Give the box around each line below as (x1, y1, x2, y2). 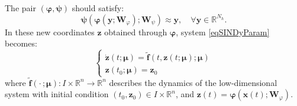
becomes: (5, 37, 37, 49)
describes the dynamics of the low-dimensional (109, 76, 277, 88)
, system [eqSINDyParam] (176, 25, 270, 38)
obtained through (104, 25, 167, 38)
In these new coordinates (5, 25, 95, 38)
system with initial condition (5, 88, 109, 100)
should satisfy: (72, 2, 124, 14)
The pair (5, 2, 36, 14)
